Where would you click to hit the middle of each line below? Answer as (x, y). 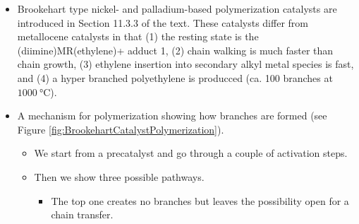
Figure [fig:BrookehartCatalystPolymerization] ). (121, 129)
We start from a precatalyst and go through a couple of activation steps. (191, 153)
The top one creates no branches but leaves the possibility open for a (200, 200)
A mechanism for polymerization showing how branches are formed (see (172, 116)
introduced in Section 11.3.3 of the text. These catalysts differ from (163, 22)
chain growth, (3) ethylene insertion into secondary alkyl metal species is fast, (185, 64)
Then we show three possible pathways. (119, 176)
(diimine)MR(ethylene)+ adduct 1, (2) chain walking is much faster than (175, 50)
